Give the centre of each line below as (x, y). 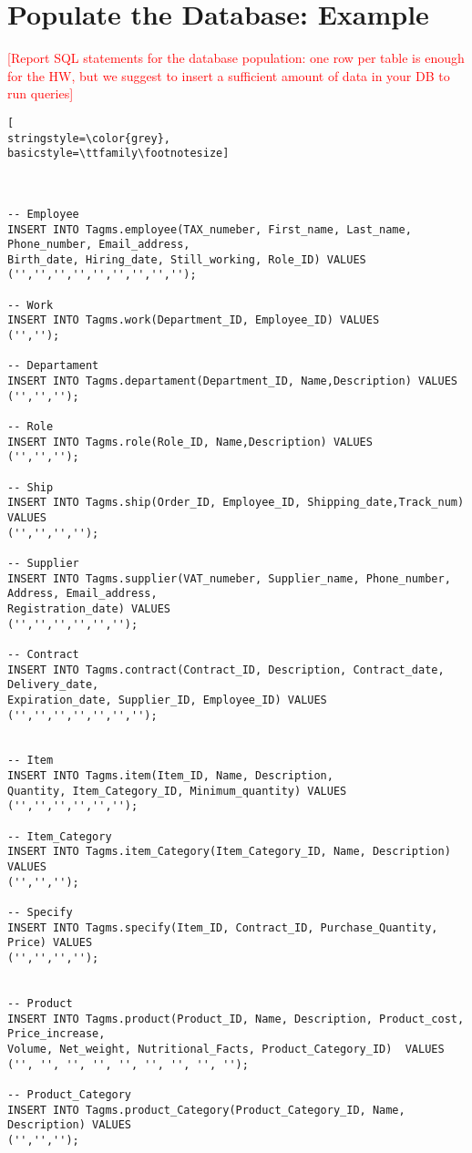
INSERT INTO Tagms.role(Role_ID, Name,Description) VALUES (190, 442)
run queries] (41, 93)
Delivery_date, (53, 685)
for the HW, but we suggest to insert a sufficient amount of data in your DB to (229, 75)
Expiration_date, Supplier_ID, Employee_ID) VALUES (167, 700)
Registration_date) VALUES (89, 608)
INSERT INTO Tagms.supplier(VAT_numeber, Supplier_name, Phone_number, (229, 578)
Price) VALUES (50, 943)
